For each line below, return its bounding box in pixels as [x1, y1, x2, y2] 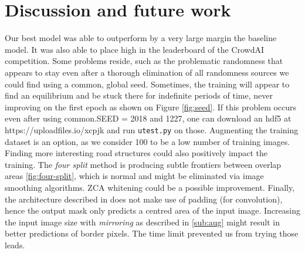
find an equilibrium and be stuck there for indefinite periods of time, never [5, 89, 273, 102]
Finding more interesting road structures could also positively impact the [5, 147, 268, 159]
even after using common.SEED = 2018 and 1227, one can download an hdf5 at [5, 112, 292, 124]
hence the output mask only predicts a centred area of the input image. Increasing [5, 204, 300, 217]
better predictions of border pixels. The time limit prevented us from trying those [5, 227, 299, 239]
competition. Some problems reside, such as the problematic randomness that [5, 55, 283, 67]
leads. [5, 238, 25, 251]
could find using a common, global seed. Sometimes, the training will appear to [5, 77, 290, 90]
